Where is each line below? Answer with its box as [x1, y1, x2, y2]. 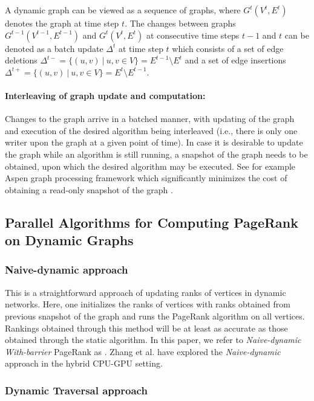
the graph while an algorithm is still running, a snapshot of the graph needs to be [5, 147, 308, 160]
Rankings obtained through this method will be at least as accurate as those [5, 321, 288, 334]
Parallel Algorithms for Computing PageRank [5, 213, 299, 231]
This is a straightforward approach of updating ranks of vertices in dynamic [5, 286, 286, 298]
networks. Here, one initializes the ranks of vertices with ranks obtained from [5, 298, 290, 310]
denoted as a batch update [5, 42, 103, 54]
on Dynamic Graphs [5, 231, 134, 249]
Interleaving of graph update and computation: [5, 89, 206, 101]
